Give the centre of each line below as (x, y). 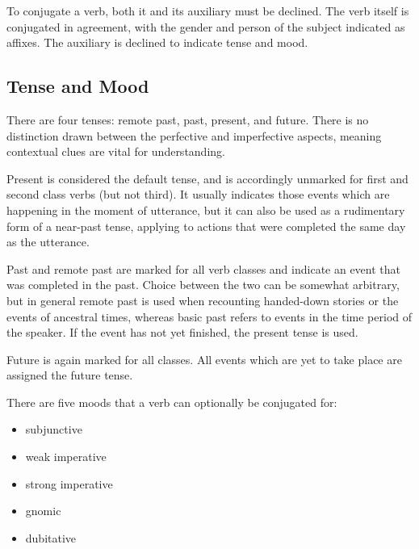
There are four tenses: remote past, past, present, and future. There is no (188, 119)
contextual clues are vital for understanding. (116, 151)
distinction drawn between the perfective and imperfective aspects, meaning (194, 135)
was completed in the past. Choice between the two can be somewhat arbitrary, (203, 285)
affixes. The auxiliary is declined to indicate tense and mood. (157, 42)
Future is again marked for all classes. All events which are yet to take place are (204, 359)
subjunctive (54, 429)
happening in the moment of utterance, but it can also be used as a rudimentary (206, 210)
